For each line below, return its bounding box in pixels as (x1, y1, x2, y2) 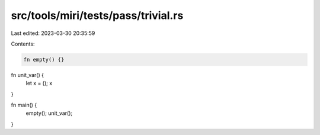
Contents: (11, 40, 35, 47)
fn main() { (11, 101, 37, 109)
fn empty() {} (23, 56, 65, 63)
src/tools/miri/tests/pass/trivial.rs (11, 9, 184, 22)
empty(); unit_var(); (25, 110, 73, 117)
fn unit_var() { (11, 71, 44, 78)
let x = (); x (25, 80, 53, 87)
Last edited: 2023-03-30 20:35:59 (11, 30, 95, 37)
